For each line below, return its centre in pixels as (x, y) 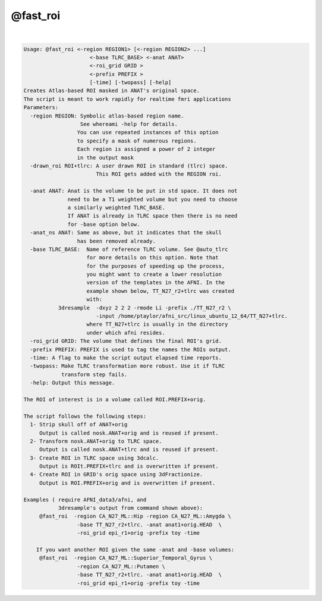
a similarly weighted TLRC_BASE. (116, 207)
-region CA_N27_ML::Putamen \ (121, 566)
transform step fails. (94, 374)
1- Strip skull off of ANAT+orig (79, 425)
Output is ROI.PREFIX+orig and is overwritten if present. (127, 483)
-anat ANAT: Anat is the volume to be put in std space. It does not (134, 191)
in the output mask (105, 157)
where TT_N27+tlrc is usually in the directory (157, 324)
